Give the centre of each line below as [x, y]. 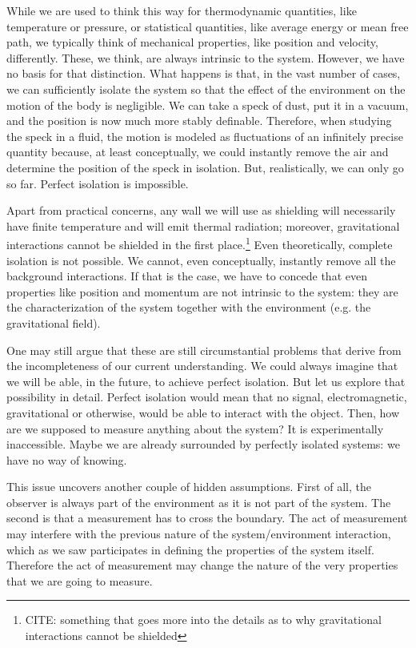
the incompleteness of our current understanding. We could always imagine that [202, 366]
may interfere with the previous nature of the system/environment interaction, [199, 534]
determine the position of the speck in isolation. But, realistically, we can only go [205, 167]
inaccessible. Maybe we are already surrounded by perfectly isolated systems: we [203, 444]
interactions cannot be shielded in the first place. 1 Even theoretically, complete [200, 243]
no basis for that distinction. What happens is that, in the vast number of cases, [204, 73]
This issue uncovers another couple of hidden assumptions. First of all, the [189, 487]
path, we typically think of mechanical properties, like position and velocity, [192, 42]
